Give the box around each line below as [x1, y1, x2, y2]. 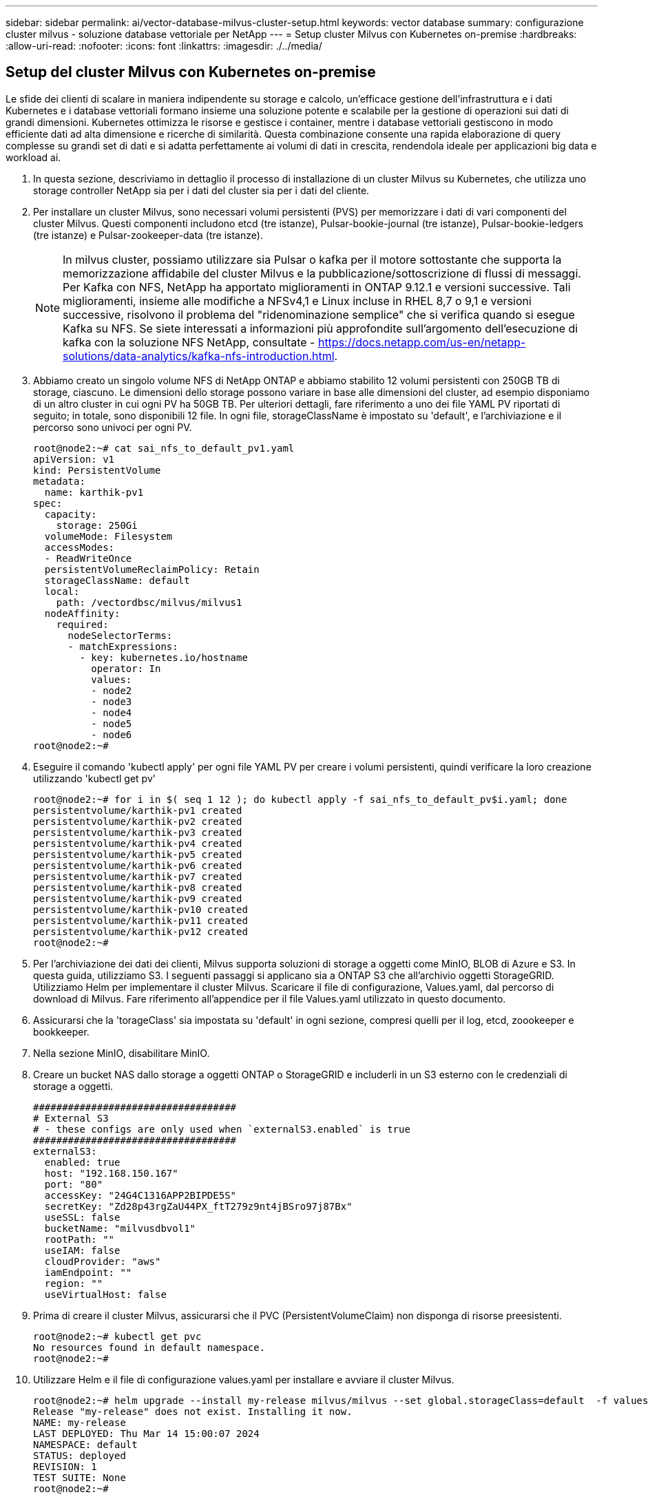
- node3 [91, 695, 132, 707]
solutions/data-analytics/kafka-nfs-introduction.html [63, 348, 335, 363]
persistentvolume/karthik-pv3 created [33, 826, 242, 838]
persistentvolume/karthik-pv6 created [33, 859, 242, 871]
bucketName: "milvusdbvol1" [44, 1222, 196, 1234]
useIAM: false [44, 1244, 120, 1256]
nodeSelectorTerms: [67, 629, 173, 641]
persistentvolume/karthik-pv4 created [33, 837, 242, 849]
